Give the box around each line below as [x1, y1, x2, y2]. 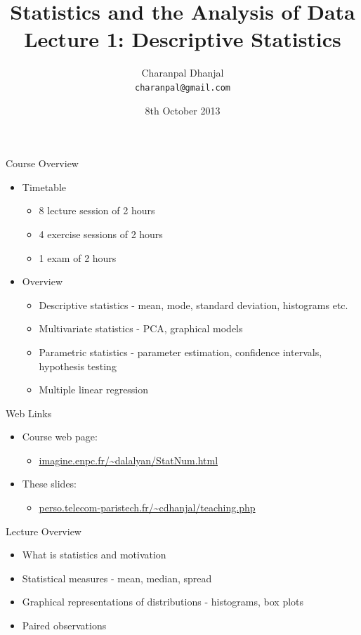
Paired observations [22, 618, 107, 633]
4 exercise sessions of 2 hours [39, 226, 163, 241]
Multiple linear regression [39, 382, 149, 397]
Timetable [22, 179, 67, 194]
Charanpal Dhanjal [141, 65, 224, 80]
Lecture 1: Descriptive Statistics [24, 25, 341, 53]
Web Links [6, 405, 52, 420]
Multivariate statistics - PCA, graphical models [39, 321, 243, 336]
